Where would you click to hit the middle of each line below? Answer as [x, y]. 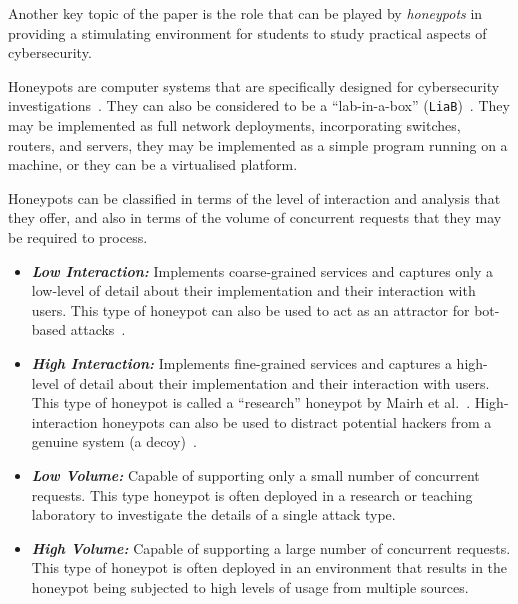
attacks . [98, 329]
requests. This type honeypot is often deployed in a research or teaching [252, 494]
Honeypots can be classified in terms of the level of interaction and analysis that [254, 197]
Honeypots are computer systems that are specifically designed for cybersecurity [254, 85]
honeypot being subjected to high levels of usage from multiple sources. [250, 586]
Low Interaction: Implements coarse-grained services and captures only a [262, 270]
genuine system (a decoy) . [114, 441]
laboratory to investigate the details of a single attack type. [213, 514]
